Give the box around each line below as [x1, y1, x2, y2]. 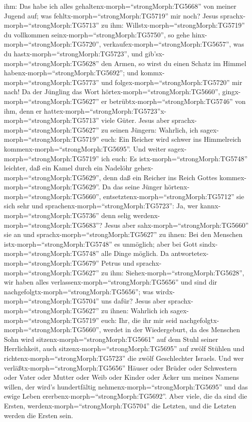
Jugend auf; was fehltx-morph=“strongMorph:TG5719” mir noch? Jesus [4, 10, 218, 20]
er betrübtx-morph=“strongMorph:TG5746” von [101, 96, 246, 106]
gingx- [222, 86, 241, 97]
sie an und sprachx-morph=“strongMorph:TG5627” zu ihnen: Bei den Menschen [4, 229, 243, 239]
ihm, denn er [4, 105, 42, 116]
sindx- [200, 238, 218, 249]
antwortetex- [171, 248, 209, 258]
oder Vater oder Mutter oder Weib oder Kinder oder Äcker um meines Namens [4, 372, 239, 382]
